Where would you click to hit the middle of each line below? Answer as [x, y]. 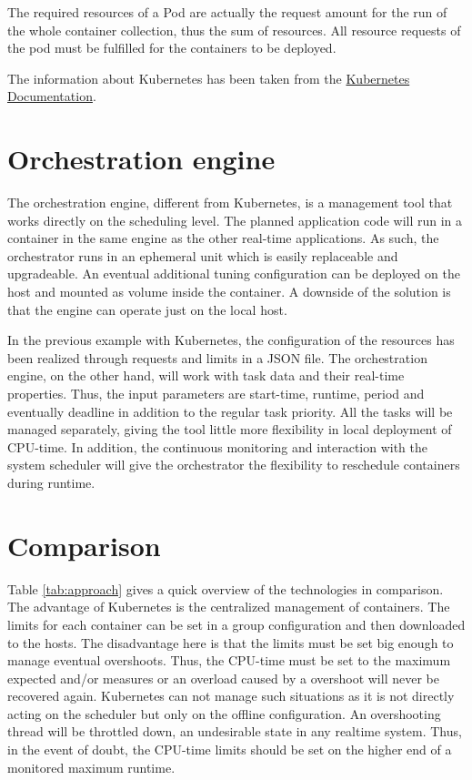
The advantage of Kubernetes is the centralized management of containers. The [229, 607]
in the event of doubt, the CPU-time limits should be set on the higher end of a [230, 750]
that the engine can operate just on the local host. [147, 309]
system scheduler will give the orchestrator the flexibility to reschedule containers [234, 465]
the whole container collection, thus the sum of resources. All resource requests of [234, 30]
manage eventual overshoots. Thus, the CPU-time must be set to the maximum [229, 660]
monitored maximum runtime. [91, 767]
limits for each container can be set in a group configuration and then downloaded [236, 624]
